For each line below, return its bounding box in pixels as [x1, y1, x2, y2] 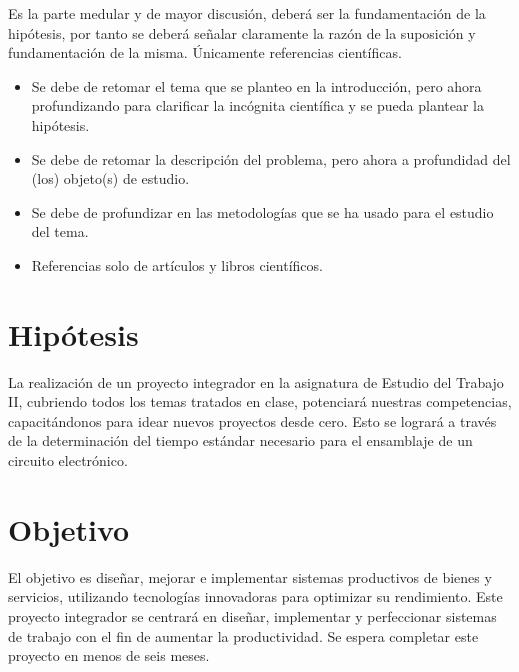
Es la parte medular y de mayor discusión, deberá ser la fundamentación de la [8, 3, 486, 23]
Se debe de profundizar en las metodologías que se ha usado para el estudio [31, 201, 494, 222]
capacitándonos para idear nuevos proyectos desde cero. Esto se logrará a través [8, 410, 497, 431]
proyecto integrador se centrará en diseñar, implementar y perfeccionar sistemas [8, 605, 497, 626]
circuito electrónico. [8, 450, 128, 471]
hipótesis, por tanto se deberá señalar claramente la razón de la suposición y [8, 22, 476, 43]
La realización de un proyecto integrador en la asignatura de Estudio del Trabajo [8, 371, 504, 392]
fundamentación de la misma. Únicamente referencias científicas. [8, 42, 402, 63]
